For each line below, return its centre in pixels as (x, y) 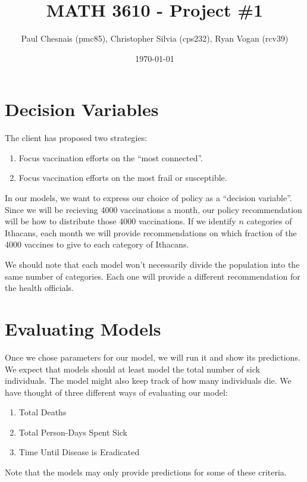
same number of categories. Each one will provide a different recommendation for (153, 276)
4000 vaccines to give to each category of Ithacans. (97, 244)
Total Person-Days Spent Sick (73, 432)
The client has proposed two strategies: (76, 138)
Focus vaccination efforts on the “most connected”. (111, 157)
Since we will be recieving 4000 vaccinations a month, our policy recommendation (153, 209)
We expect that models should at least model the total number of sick (132, 369)
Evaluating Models (83, 328)
